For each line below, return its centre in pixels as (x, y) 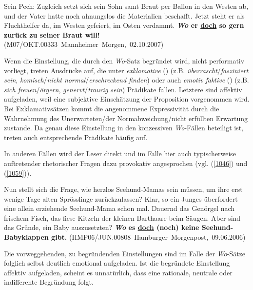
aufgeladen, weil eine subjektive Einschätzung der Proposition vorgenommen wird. (127, 99)
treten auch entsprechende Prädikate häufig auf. (76, 137)
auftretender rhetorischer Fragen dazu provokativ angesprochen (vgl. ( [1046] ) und (126, 163)
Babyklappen (26, 237)
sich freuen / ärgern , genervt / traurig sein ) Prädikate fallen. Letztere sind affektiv (123, 89)
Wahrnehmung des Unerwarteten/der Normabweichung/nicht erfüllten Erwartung (126, 118)
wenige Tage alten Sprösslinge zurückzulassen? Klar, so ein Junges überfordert (121, 198)
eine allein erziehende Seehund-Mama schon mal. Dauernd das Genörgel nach (119, 208)
